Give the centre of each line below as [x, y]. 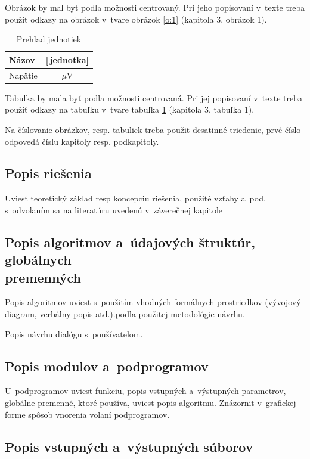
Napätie [23, 75]
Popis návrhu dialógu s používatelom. [74, 334]
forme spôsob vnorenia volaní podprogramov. [87, 414]
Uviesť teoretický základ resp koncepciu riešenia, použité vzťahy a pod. [135, 198]
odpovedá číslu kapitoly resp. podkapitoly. [82, 141]
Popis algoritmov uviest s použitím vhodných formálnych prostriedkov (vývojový [153, 302]
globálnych [38, 260]
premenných [43, 277]
